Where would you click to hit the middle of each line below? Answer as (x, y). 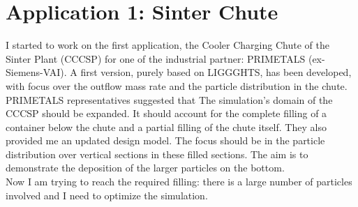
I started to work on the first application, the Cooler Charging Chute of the (167, 45)
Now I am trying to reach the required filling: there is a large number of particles (179, 182)
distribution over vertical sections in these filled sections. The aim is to (157, 154)
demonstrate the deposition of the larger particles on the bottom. (145, 168)
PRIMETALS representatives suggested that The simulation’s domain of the (169, 99)
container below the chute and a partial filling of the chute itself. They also (166, 127)
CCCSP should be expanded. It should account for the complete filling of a (166, 113)
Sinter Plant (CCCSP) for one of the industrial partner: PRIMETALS (156, 58)
